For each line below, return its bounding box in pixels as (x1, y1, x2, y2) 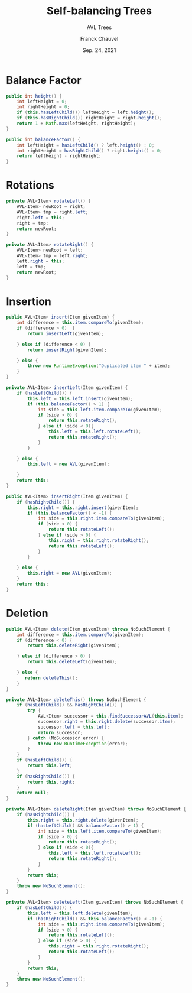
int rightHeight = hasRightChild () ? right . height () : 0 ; (17, 148, 162, 154)
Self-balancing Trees (46, 4, 152, 18)
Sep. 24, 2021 (82, 46, 116, 54)
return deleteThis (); (24, 675, 78, 681)
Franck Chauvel (80, 35, 119, 42)
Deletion (6, 607, 48, 620)
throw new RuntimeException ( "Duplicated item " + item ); (27, 363, 170, 369)
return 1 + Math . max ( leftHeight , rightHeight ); (17, 121, 136, 126)
